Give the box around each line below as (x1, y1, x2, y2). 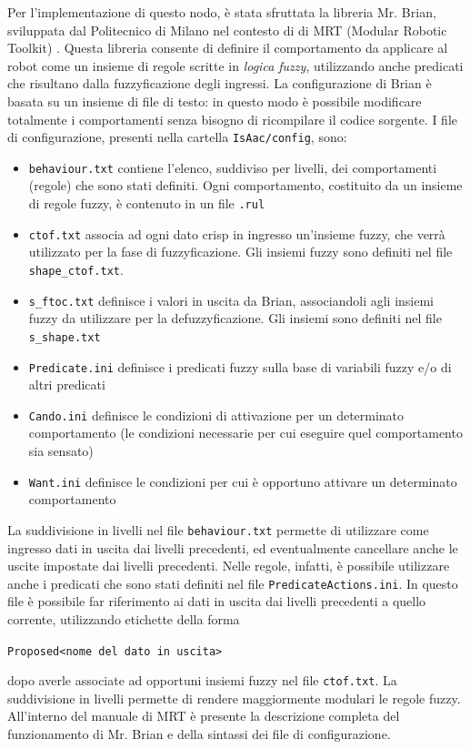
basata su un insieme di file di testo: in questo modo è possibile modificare (7, 91, 422, 110)
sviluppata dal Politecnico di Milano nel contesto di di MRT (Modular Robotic (7, 20, 447, 39)
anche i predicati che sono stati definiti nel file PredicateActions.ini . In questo (7, 573, 458, 592)
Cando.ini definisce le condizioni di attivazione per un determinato (28, 405, 405, 424)
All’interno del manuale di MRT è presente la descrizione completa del (7, 706, 400, 725)
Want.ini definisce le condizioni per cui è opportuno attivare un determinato (28, 471, 457, 491)
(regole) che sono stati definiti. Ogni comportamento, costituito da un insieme (28, 176, 463, 195)
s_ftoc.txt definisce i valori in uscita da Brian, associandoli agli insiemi (28, 290, 434, 309)
